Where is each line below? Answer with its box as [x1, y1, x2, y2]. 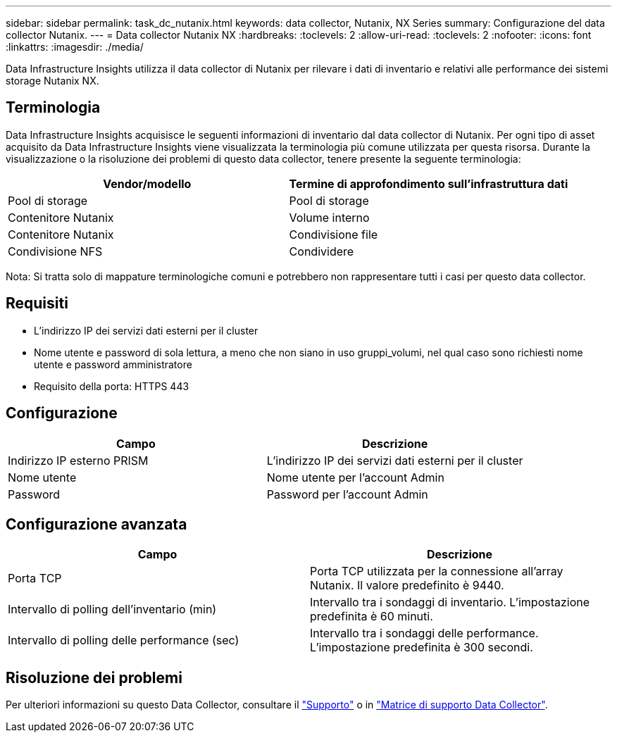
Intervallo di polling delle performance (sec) [8, 633, 239, 648]
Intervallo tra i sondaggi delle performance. [310, 626, 539, 641]
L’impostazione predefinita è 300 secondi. [310, 640, 533, 655]
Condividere [289, 244, 354, 258]
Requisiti [6, 294, 68, 313]
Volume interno [289, 210, 370, 225]
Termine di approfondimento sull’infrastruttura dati [289, 176, 568, 191]
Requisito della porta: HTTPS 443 [34, 380, 189, 392]
